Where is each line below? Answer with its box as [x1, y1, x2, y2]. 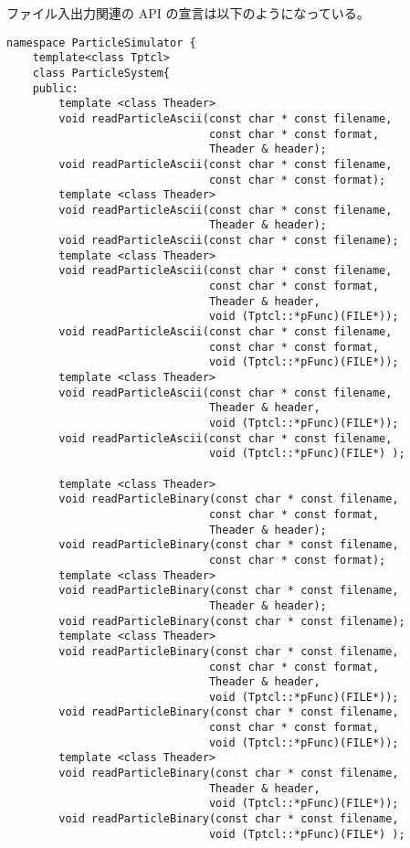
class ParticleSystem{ [32, 66, 170, 79]
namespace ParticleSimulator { [6, 36, 196, 49]
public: [32, 81, 79, 95]
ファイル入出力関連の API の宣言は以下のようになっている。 [6, 4, 370, 22]
